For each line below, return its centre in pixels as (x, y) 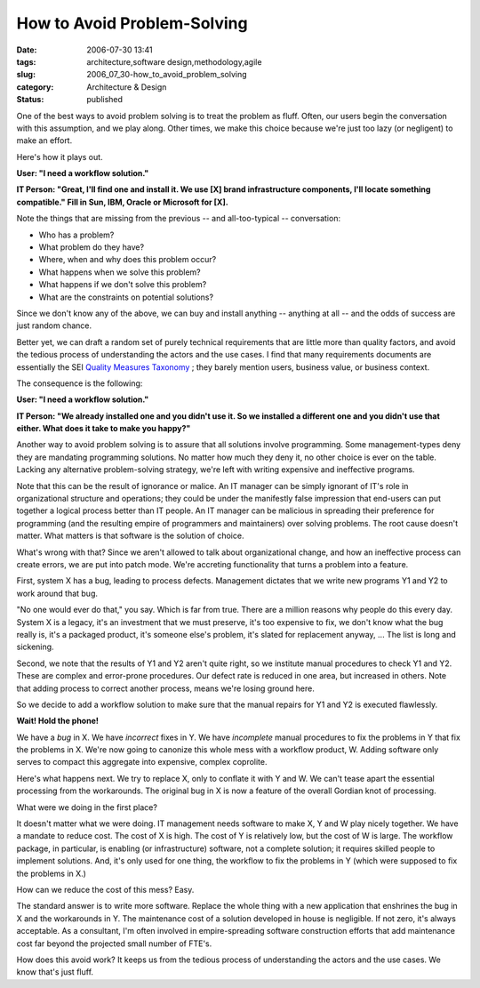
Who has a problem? (76, 235)
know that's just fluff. (55, 972)
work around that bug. (57, 593)
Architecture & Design (127, 87)
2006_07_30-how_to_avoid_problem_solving (167, 75)
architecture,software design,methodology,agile (174, 61)
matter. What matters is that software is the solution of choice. (130, 536)
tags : (26, 61)
